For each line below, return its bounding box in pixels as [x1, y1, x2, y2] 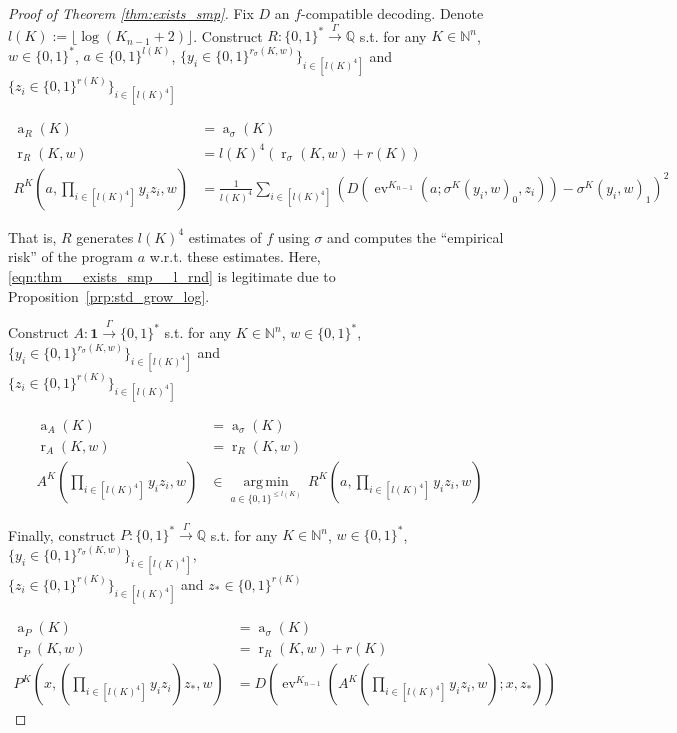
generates [76, 226, 134, 247]
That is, [8, 226, 57, 247]
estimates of [188, 226, 262, 247]
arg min [243, 474, 289, 489]
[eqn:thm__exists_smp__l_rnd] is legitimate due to [8, 266, 336, 287]
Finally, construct [8, 524, 116, 545]
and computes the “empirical [327, 226, 504, 247]
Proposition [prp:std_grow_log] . [8, 285, 210, 306]
